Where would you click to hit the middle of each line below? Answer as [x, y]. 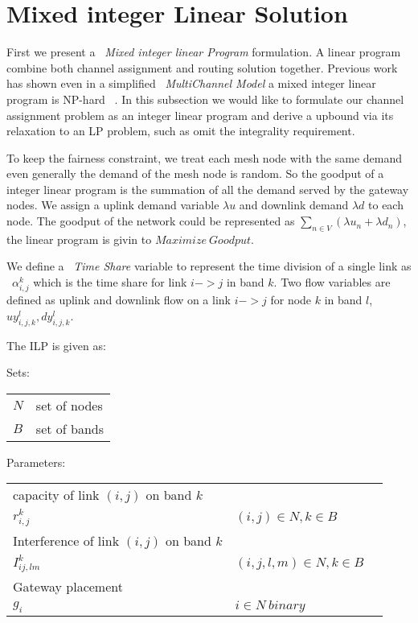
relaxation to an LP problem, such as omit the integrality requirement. [181, 131]
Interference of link [66, 540]
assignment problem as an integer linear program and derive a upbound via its [200, 115]
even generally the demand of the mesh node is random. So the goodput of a [195, 173]
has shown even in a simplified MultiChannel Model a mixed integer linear [191, 83]
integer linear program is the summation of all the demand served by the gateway [208, 189]
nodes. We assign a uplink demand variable [113, 205]
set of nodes [69, 405]
